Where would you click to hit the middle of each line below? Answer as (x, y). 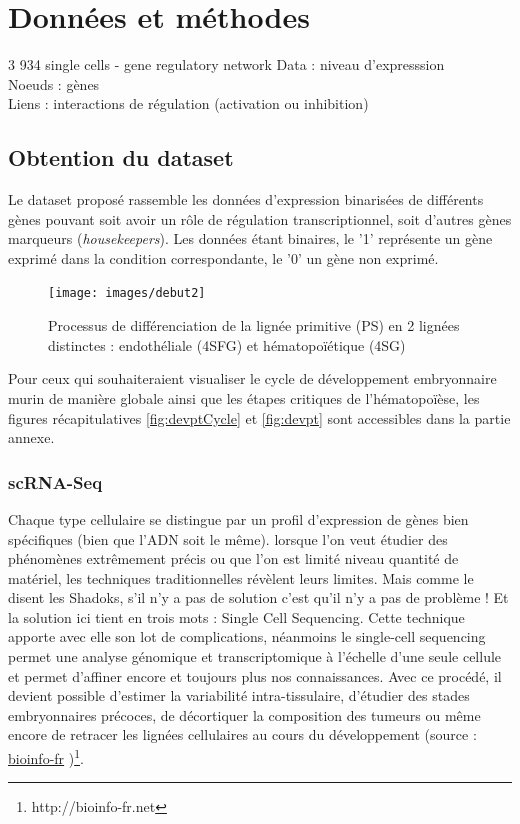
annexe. (31, 437)
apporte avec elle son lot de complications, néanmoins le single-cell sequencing (247, 636)
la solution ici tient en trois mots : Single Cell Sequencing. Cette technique (236, 616)
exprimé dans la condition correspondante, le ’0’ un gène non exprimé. (223, 257)
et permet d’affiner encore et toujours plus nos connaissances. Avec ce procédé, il (255, 675)
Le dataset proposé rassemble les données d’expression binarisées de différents (246, 199)
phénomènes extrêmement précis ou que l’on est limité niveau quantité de (233, 558)
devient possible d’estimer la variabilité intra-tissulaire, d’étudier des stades (239, 695)
